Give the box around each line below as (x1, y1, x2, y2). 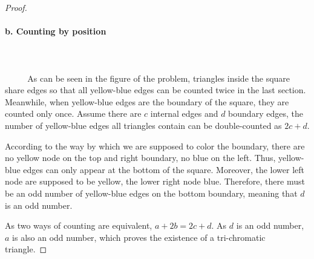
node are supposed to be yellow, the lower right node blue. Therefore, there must (5, 175, 305, 188)
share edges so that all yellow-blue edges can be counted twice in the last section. (5, 84, 306, 96)
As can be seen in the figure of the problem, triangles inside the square (27, 71, 290, 84)
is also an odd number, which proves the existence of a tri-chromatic (12, 231, 266, 243)
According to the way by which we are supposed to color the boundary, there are (5, 139, 305, 152)
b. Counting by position (5, 25, 106, 38)
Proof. (5, 1, 27, 13)
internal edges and (150, 107, 218, 120)
